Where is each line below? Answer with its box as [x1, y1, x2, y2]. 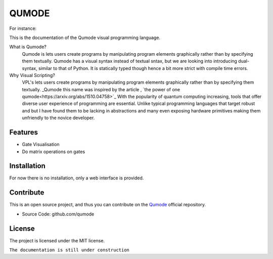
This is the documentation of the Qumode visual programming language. [9, 34, 161, 41]
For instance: [9, 25, 37, 31]
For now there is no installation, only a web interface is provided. [9, 175, 144, 181]
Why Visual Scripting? [9, 72, 55, 78]
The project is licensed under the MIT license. [9, 237, 105, 243]
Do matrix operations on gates [22, 149, 85, 155]
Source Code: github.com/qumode [22, 211, 95, 217]
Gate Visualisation [22, 141, 60, 147]
